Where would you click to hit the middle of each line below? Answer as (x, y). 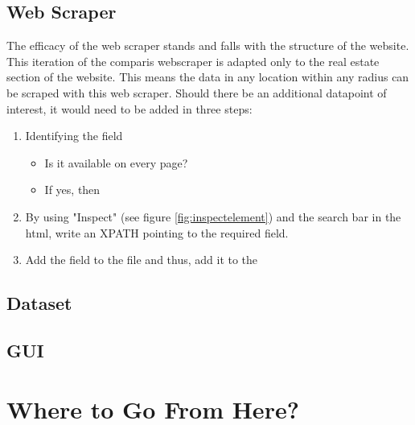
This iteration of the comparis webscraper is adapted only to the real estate (193, 61)
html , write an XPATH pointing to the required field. (157, 232)
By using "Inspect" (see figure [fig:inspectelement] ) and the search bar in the (213, 216)
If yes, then (72, 190)
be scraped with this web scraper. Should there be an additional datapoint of (197, 92)
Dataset (39, 303)
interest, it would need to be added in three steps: (129, 108)
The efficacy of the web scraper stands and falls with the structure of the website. (208, 45)
